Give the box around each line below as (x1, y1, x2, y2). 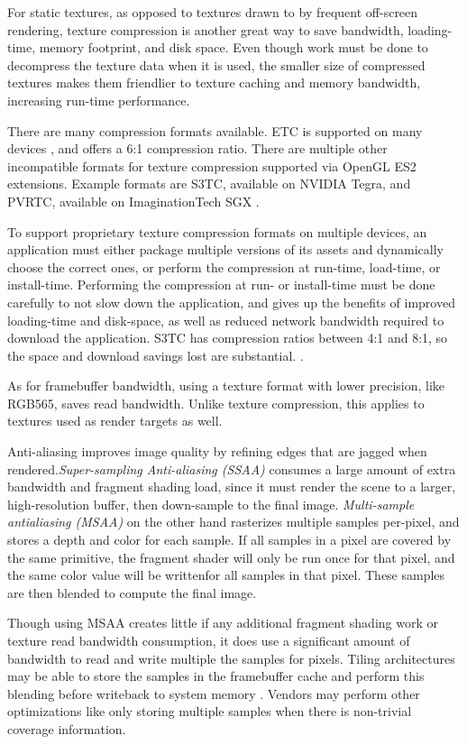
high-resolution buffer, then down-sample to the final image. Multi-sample (7, 494, 415, 513)
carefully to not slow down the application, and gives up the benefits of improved (7, 292, 455, 311)
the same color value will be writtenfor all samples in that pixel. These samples (7, 565, 445, 584)
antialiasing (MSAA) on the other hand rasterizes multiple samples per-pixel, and (7, 512, 460, 531)
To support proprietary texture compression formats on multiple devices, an (7, 222, 427, 241)
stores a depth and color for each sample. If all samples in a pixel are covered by (7, 530, 452, 549)
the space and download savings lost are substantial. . (7, 345, 304, 364)
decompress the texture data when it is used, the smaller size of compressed (7, 55, 426, 74)
